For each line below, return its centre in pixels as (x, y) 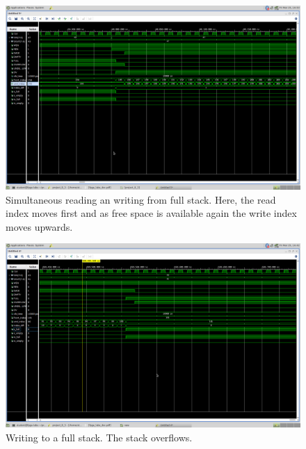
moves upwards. (39, 226)
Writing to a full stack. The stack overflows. (99, 437)
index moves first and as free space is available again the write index (151, 213)
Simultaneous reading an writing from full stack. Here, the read (141, 199)
